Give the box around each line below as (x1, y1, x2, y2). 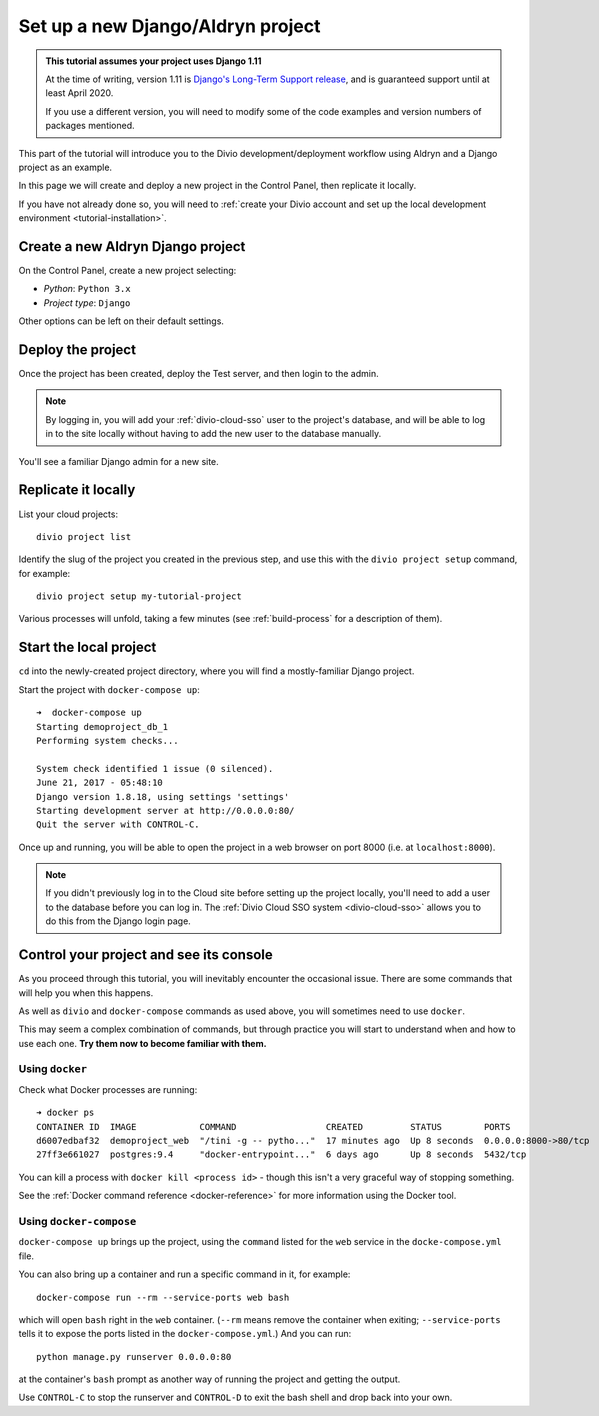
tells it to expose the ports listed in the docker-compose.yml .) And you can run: (18, 1328, 352, 1340)
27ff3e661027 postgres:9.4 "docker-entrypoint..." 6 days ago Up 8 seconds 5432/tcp (36, 1149, 527, 1160)
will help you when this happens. (18, 986, 154, 999)
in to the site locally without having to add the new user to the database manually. (45, 428, 382, 440)
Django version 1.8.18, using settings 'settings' (36, 791, 290, 802)
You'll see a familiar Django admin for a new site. (18, 455, 219, 467)
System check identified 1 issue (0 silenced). (36, 763, 274, 774)
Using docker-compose (18, 1214, 137, 1228)
